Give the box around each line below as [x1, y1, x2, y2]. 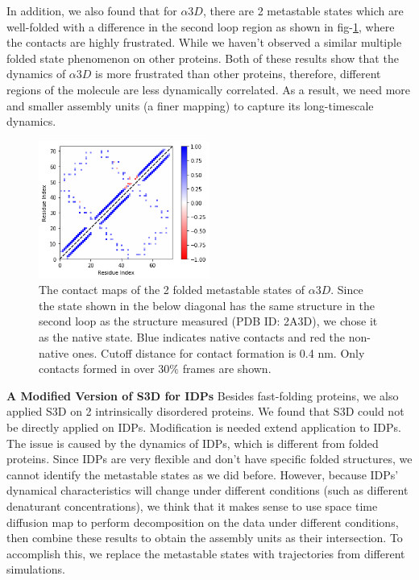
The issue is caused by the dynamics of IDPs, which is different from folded [6, 434, 379, 451]
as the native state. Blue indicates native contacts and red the [39, 329, 346, 345]
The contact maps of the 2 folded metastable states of [39, 281, 305, 298]
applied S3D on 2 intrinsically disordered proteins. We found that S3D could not [6, 403, 404, 420]
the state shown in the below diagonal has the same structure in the [39, 296, 375, 313]
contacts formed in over [39, 360, 155, 377]
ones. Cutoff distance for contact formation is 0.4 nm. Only [72, 344, 365, 361]
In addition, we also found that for [6, 2, 177, 19]
